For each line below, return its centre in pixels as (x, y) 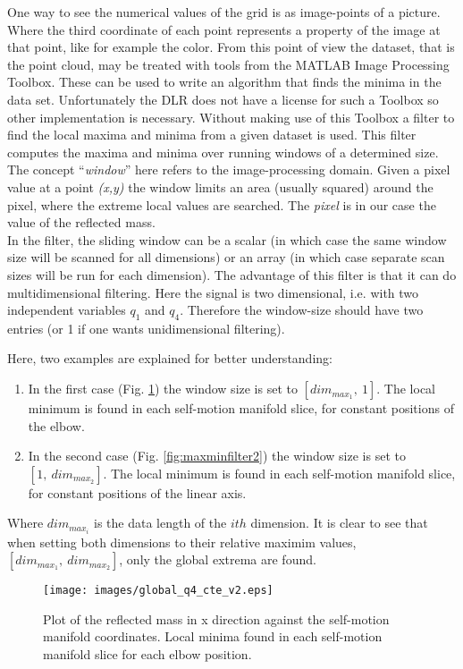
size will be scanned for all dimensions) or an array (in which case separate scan (226, 257)
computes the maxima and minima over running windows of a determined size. (223, 152)
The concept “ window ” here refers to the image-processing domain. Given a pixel (229, 169)
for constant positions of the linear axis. (137, 492)
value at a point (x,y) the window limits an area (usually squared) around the (220, 186)
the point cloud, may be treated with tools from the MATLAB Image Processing (228, 64)
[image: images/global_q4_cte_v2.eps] (158, 591)
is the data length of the (160, 523)
